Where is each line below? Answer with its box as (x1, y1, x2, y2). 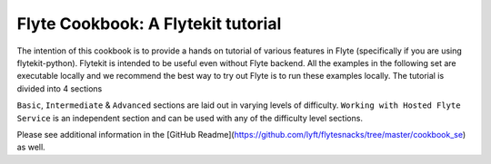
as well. (16, 141, 45, 153)
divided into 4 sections (16, 82, 103, 94)
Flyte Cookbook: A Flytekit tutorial (16, 14, 282, 34)
